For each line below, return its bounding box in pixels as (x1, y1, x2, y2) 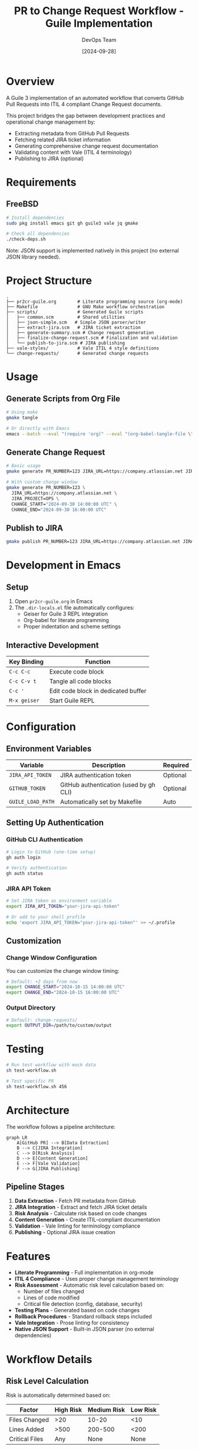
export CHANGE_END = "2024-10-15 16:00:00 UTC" (6, 989, 120, 996)
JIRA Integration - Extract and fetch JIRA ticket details (14, 1203, 147, 1211)
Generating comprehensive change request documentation (14, 142, 159, 149)
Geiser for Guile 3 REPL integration (23, 610, 108, 617)
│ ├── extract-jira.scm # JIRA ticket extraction (6, 325, 141, 331)
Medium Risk (87, 1406, 126, 1414)
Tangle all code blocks (49, 677, 112, 685)
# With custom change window (6, 479, 78, 486)
